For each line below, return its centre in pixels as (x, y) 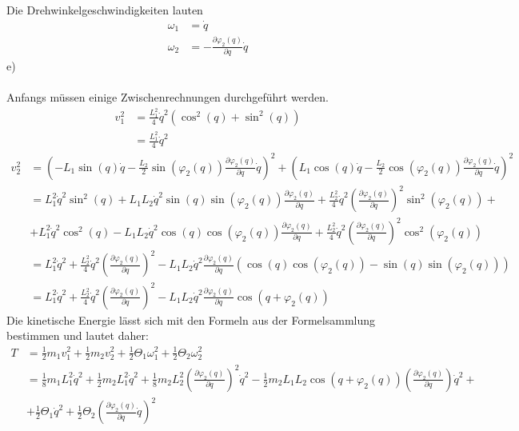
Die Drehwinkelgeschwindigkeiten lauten (105, 10)
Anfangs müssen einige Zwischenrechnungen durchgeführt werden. (168, 97)
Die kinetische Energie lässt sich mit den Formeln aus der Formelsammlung (191, 319)
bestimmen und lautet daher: (78, 335)
